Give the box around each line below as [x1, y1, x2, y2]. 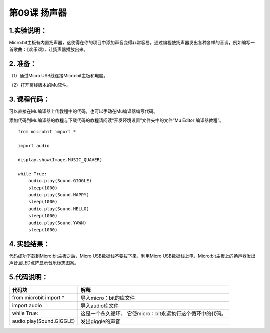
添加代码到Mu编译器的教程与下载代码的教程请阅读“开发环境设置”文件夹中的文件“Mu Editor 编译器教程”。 [9, 117, 224, 123]
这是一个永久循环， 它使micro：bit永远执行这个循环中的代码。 [80, 310, 227, 317]
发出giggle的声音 [80, 318, 121, 325]
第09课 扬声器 [9, 7, 67, 18]
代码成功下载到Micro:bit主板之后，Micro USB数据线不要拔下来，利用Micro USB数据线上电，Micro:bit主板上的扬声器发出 [9, 253, 256, 259]
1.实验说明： [9, 26, 47, 35]
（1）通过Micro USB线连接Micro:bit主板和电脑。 [9, 73, 108, 79]
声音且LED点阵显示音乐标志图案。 [9, 260, 79, 266]
